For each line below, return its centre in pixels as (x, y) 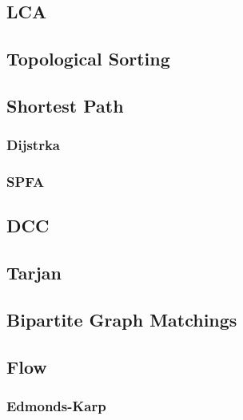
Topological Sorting (88, 59)
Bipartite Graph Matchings (122, 319)
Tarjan (34, 273)
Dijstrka (33, 145)
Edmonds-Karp (56, 406)
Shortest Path (65, 105)
